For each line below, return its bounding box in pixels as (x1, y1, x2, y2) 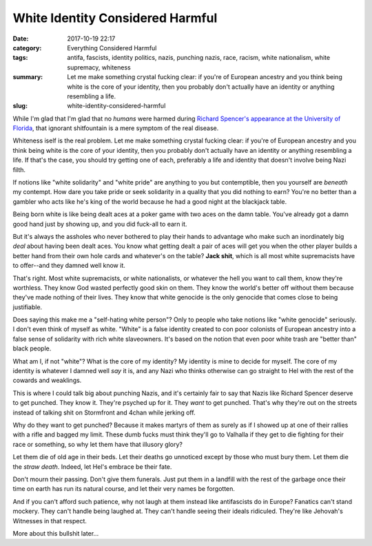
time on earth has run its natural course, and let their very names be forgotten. (12, 485, 236, 493)
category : (12, 43, 42, 52)
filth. (12, 165, 26, 174)
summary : (12, 73, 43, 81)
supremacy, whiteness (67, 63, 131, 72)
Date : (12, 34, 29, 43)
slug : (12, 102, 28, 110)
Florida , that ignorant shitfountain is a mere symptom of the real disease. (12, 124, 219, 132)
